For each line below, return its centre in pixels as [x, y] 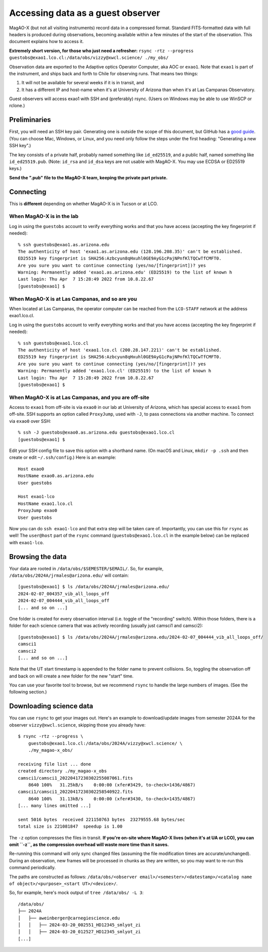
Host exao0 [31, 469]
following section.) [28, 692]
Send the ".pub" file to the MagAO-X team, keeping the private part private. [88, 177]
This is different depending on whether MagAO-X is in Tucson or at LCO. [83, 204]
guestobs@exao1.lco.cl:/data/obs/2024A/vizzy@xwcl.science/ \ [105, 743]
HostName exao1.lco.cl [46, 504]
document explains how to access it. [47, 42]
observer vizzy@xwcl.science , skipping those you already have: [78, 725]
